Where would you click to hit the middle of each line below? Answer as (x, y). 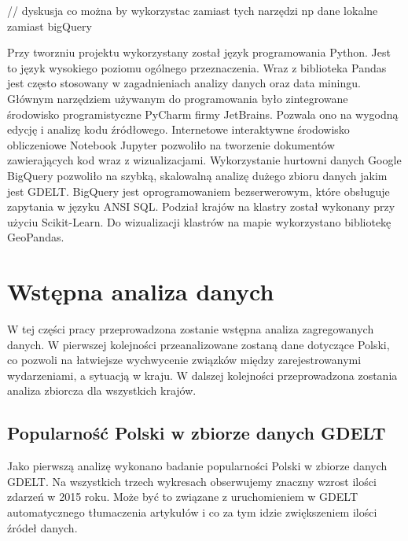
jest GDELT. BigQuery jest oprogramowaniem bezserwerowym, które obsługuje (198, 191)
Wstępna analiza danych (141, 291)
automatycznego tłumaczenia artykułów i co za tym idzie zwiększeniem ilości (192, 512)
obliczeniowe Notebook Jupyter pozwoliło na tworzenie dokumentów (171, 144)
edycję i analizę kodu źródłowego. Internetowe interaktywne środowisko (178, 129)
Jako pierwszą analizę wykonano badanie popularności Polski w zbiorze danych (197, 466)
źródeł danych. (42, 527)
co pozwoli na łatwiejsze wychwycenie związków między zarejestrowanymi (184, 360)
